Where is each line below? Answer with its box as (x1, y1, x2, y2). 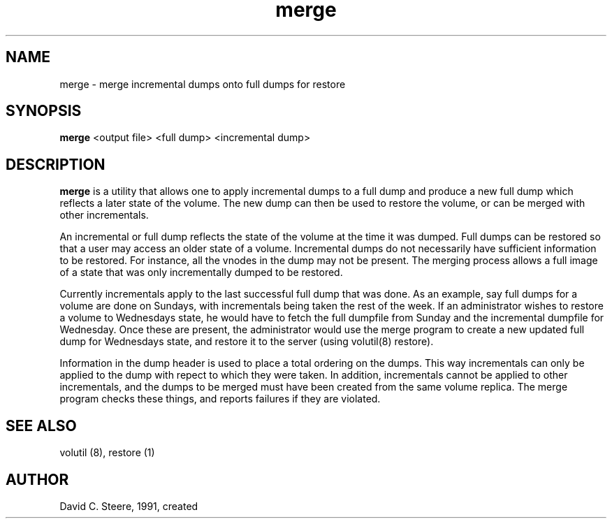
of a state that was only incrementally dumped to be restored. (59, 266, 343, 279)
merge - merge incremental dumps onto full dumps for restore (59, 78, 346, 90)
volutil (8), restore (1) (59, 446, 155, 459)
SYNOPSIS (6, 102, 82, 120)
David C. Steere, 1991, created (59, 500, 198, 512)
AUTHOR (6, 470, 69, 488)
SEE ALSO (6, 416, 77, 435)
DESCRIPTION (6, 155, 105, 173)
